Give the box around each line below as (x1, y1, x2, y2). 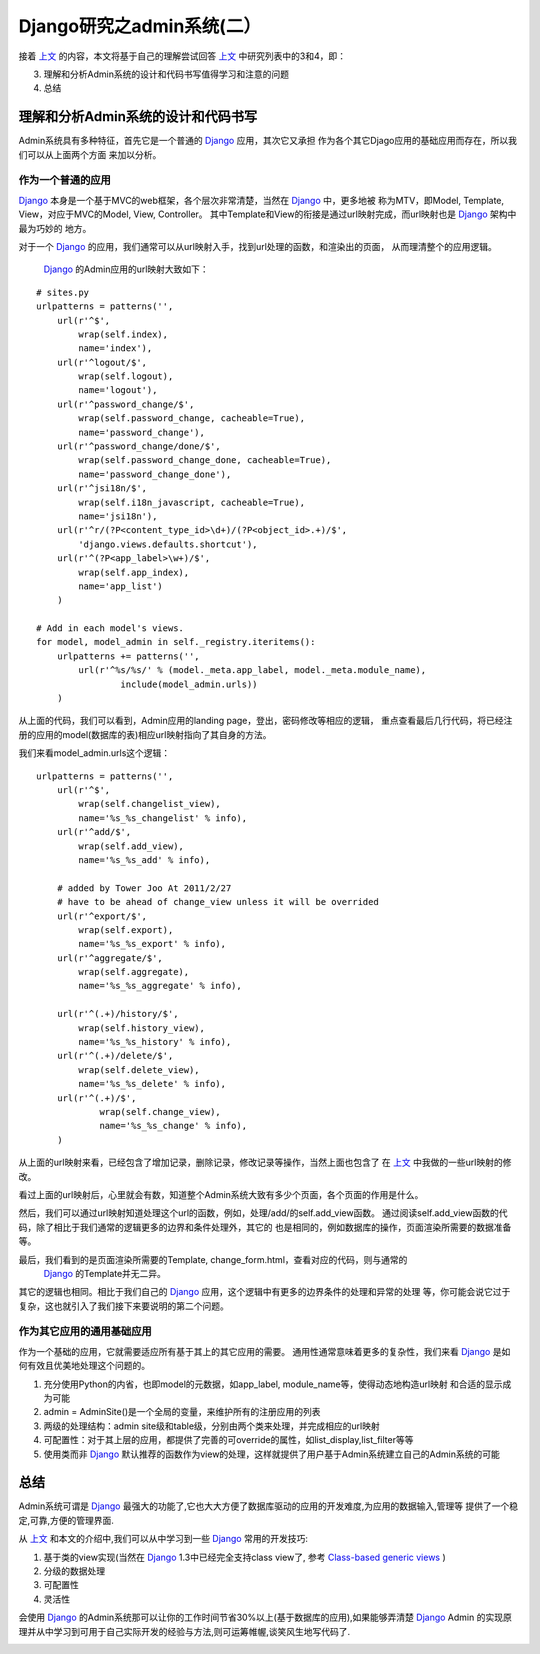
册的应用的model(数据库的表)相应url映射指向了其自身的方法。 (18, 728, 272, 740)
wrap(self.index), (78, 328, 169, 340)
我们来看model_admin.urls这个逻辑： (18, 747, 171, 759)
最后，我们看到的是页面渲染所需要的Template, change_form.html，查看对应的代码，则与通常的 (18, 1253, 408, 1265)
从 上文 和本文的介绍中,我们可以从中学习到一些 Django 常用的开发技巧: (18, 1533, 309, 1545)
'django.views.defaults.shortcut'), (78, 538, 259, 550)
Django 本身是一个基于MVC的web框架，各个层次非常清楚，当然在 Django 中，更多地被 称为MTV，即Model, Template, (18, 194, 505, 206)
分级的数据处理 (43, 1565, 105, 1577)
